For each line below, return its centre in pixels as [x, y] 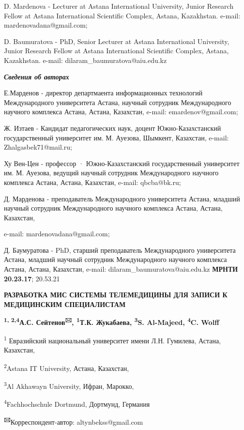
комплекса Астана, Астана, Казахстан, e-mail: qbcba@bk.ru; [92, 182]
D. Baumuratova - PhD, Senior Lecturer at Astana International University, [117, 41]
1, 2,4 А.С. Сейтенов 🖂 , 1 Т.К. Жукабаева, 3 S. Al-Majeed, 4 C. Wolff [112, 322]
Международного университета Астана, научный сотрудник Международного [118, 102]
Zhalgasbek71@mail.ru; [38, 147]
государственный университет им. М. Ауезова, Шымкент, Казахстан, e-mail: [116, 137]
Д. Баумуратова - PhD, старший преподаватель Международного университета [120, 250]
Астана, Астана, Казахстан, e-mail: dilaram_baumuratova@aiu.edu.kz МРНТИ [121, 269]
